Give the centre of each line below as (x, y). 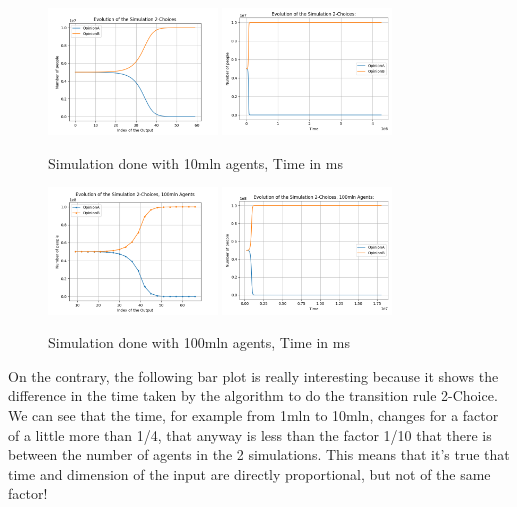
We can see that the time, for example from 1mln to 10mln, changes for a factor (253, 414)
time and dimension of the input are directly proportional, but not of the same (249, 473)
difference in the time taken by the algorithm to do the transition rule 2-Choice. (253, 395)
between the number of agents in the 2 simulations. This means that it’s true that (259, 454)
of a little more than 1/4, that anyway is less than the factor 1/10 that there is (250, 434)
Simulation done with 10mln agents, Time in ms (195, 162)
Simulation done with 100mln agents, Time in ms (199, 342)
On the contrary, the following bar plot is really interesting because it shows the (253, 375)
